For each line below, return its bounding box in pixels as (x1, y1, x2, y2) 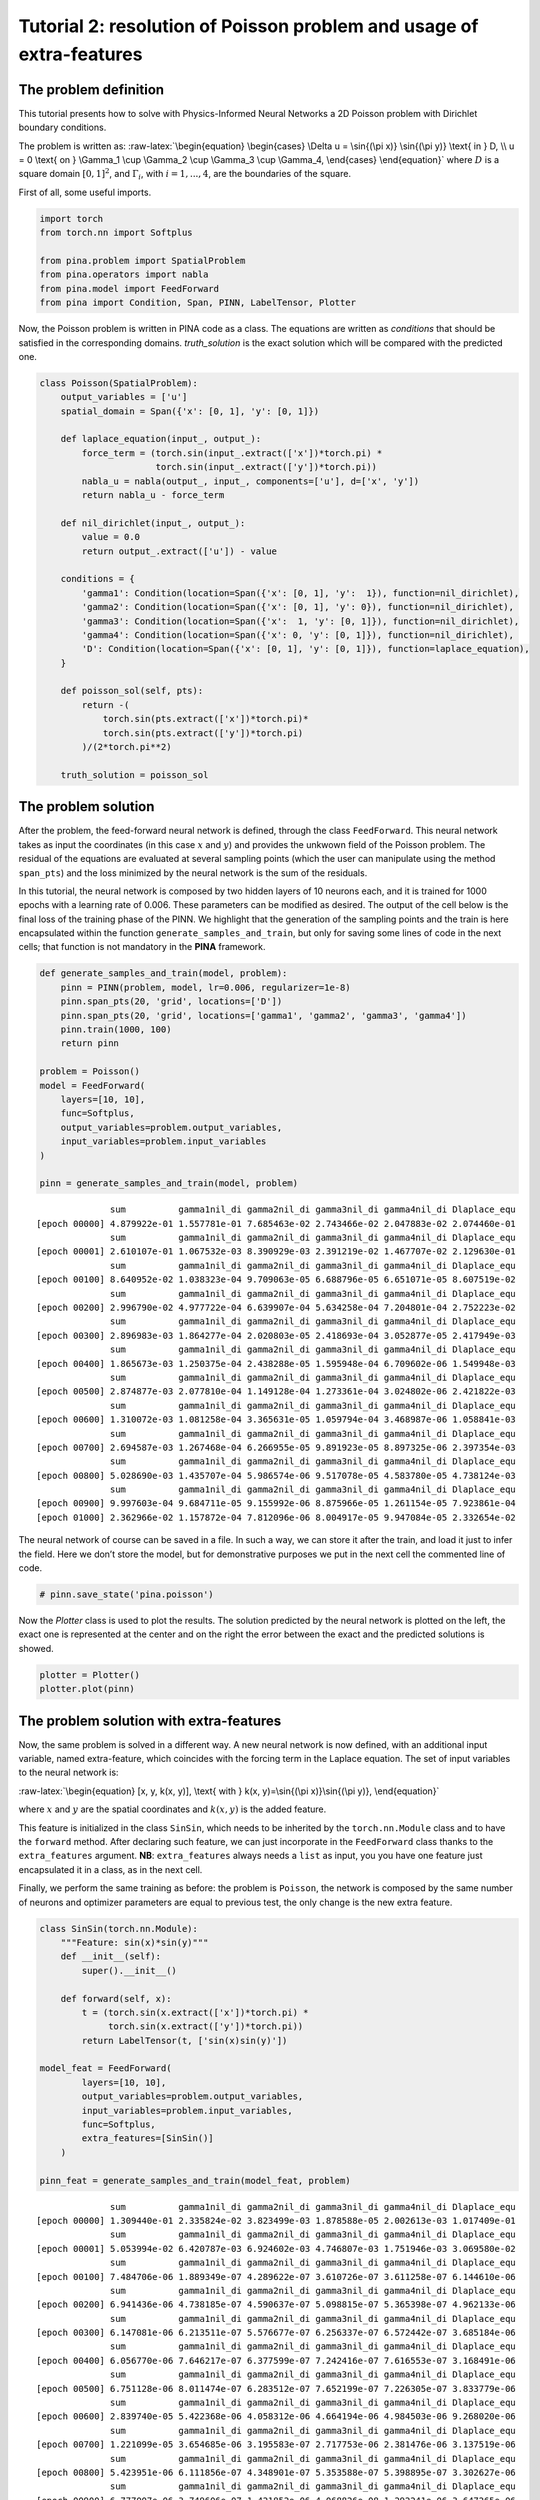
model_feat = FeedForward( (39, 2063, 172, 2074)
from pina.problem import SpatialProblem (39, 255, 246, 266)
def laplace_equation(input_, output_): (60, 433, 262, 445)
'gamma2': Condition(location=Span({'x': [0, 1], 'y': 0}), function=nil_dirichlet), (81, 601, 515, 613)
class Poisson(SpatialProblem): (39, 377, 199, 389)
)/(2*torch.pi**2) (81, 741, 172, 753)
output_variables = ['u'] (60, 391, 188, 403)
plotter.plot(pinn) (39, 1683, 135, 1695)
